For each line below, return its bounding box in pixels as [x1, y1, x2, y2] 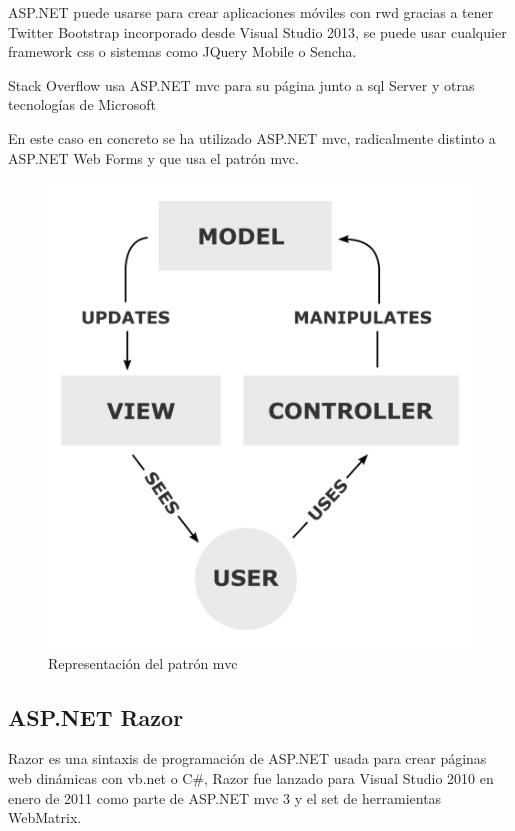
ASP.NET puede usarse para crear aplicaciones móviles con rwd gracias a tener [8, 2, 494, 22]
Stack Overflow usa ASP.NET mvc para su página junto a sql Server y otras [8, 74, 475, 95]
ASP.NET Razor [8, 701, 184, 732]
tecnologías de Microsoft [8, 94, 156, 115]
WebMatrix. [8, 807, 82, 828]
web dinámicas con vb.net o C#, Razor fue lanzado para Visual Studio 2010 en [8, 767, 494, 788]
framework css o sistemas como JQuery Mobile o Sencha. [8, 41, 357, 62]
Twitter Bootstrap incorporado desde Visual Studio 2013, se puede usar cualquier [8, 21, 507, 42]
